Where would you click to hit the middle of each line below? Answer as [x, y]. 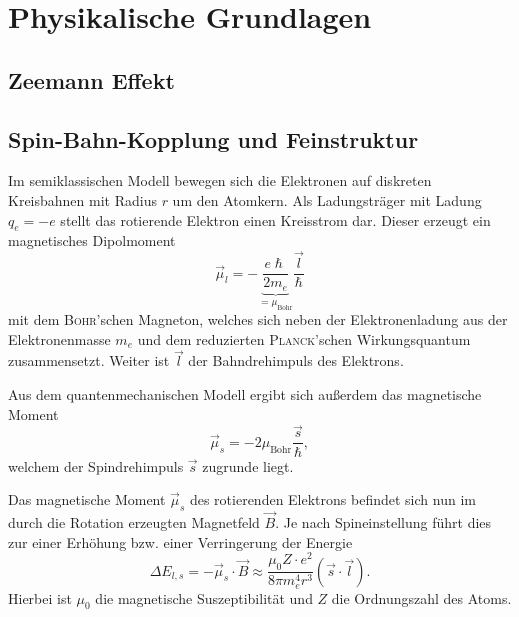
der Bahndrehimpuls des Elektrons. [296, 360]
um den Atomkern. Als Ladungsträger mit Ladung [327, 199]
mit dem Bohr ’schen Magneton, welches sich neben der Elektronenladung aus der [258, 319]
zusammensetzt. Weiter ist [89, 360]
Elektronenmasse [59, 338]
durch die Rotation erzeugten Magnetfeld [134, 522]
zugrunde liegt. [248, 465]
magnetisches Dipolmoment [92, 240]
